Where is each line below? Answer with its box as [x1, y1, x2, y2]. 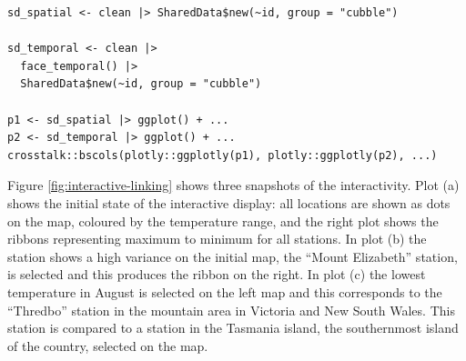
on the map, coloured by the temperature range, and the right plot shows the [7, 211, 439, 230]
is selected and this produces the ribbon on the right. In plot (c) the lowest [7, 265, 426, 284]
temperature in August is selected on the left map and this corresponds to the [7, 282, 442, 301]
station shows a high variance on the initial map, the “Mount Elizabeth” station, [7, 246, 458, 266]
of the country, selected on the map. [7, 336, 208, 355]
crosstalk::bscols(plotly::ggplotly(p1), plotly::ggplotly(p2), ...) [7, 148, 438, 162]
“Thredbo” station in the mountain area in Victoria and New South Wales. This [7, 300, 455, 319]
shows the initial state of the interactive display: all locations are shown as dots [7, 193, 451, 212]
